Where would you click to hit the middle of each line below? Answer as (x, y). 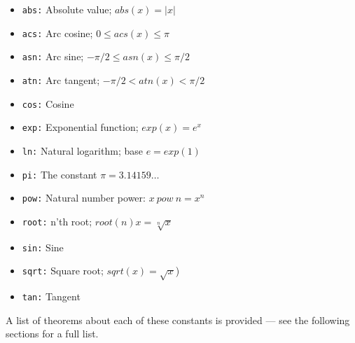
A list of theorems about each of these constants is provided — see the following (178, 320)
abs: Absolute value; (67, 9)
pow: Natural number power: (84, 198)
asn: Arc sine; (53, 56)
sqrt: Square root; (63, 271)
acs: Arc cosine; (57, 33)
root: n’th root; (57, 221)
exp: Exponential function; (80, 127)
